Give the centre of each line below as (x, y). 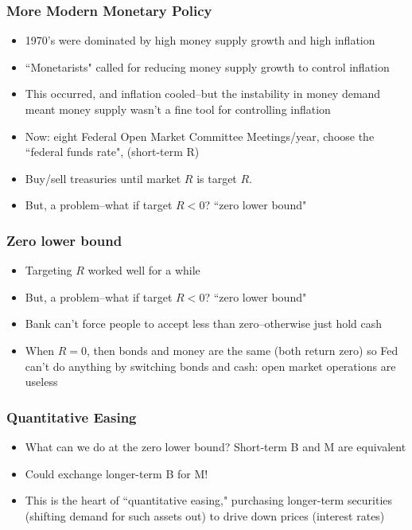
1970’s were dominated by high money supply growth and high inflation (200, 40)
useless (41, 382)
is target (217, 178)
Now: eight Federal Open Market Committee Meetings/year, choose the (200, 136)
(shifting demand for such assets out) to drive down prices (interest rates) (205, 515)
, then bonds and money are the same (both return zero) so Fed (242, 350)
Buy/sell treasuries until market (103, 178)
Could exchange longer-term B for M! (117, 473)
